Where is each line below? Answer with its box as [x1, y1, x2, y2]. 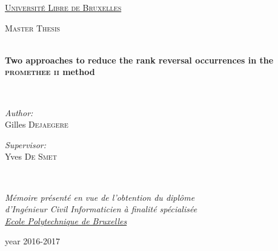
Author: [5, 106, 33, 119]
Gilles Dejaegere [5, 118, 68, 131]
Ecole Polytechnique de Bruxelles [5, 214, 127, 227]
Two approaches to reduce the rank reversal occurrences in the [5, 53, 274, 66]
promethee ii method [5, 65, 95, 78]
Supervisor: [5, 138, 46, 151]
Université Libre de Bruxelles [5, 1, 122, 13]
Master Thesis [5, 21, 61, 34]
